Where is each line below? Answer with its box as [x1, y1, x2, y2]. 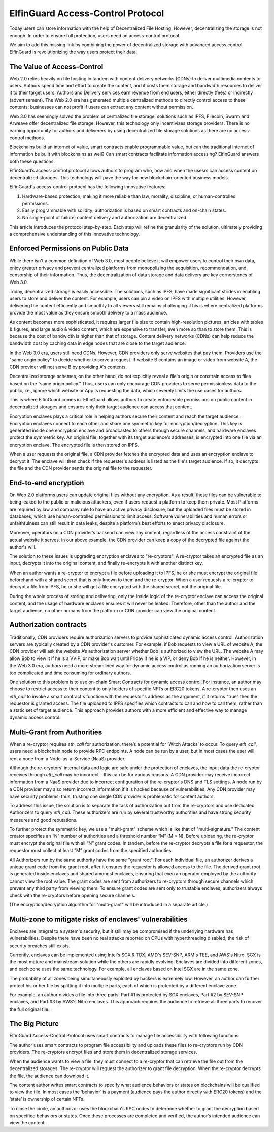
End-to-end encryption [9, 478, 84, 487]
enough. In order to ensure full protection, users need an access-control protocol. [9, 32, 181, 38]
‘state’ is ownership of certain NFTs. [9, 1096, 85, 1102]
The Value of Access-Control [9, 62, 104, 71]
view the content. [9, 1119, 46, 1125]
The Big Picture [9, 1019, 59, 1028]
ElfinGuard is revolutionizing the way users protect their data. [9, 49, 138, 55]
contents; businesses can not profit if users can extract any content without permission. [9, 104, 193, 110]
